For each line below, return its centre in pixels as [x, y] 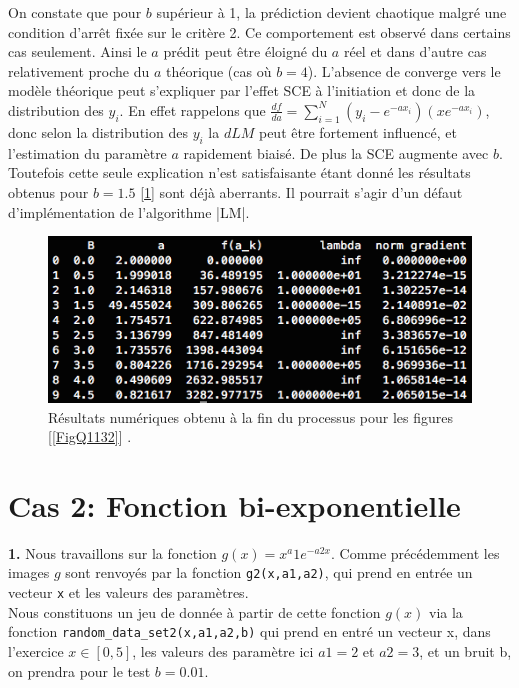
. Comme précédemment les [415, 552]
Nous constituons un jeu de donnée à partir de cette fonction [194, 611]
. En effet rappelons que [192, 109]
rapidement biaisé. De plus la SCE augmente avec [336, 152]
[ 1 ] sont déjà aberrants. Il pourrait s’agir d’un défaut [301, 191]
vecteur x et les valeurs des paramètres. [128, 592]
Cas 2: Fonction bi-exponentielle [234, 504]
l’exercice [36, 650]
